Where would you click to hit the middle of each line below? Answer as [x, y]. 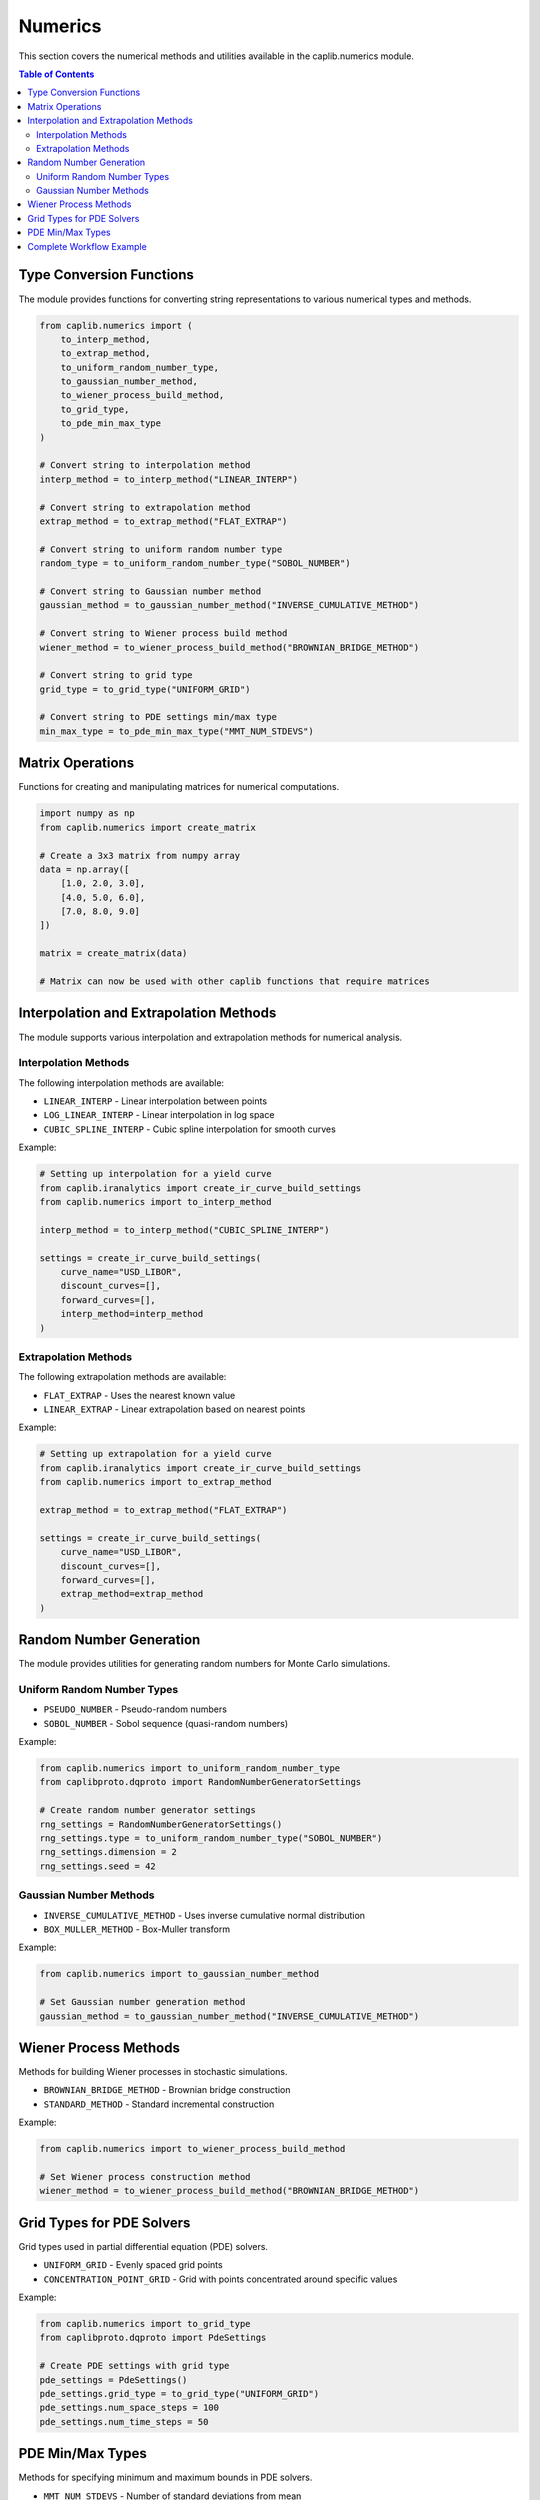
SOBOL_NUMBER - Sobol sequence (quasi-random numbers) [166, 1723]
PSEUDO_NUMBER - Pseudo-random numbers [135, 1709]
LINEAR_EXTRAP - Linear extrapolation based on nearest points [174, 1409]
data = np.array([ [84, 869]
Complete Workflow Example [87, 246]
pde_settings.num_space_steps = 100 [129, 2408]
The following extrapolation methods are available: [122, 1377]
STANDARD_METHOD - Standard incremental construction [159, 2104]
